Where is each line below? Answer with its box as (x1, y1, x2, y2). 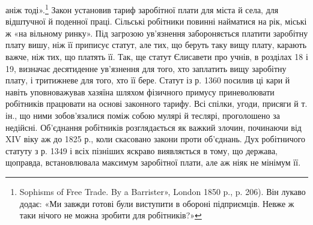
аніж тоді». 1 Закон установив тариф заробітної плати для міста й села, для (5, 2, 279, 16)
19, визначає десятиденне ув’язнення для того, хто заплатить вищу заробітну (5, 62, 287, 74)
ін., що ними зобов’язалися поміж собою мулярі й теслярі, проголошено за (5, 109, 280, 121)
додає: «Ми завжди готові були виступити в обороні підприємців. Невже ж (19, 197, 294, 209)
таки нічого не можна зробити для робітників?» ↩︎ (19, 209, 202, 221)
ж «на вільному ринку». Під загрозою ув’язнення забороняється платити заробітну (5, 26, 308, 39)
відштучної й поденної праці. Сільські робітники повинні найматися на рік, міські (5, 15, 307, 28)
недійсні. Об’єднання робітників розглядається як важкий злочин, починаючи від (5, 121, 302, 133)
